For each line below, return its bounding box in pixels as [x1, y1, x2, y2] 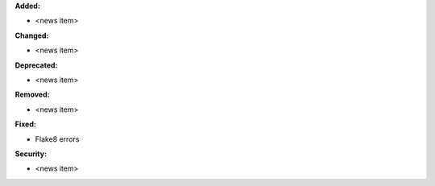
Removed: [14, 89, 50, 100]
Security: [14, 149, 48, 159]
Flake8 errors [35, 134, 80, 144]
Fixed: [14, 119, 36, 129]
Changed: [14, 31, 49, 40]
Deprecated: [14, 60, 58, 70]
